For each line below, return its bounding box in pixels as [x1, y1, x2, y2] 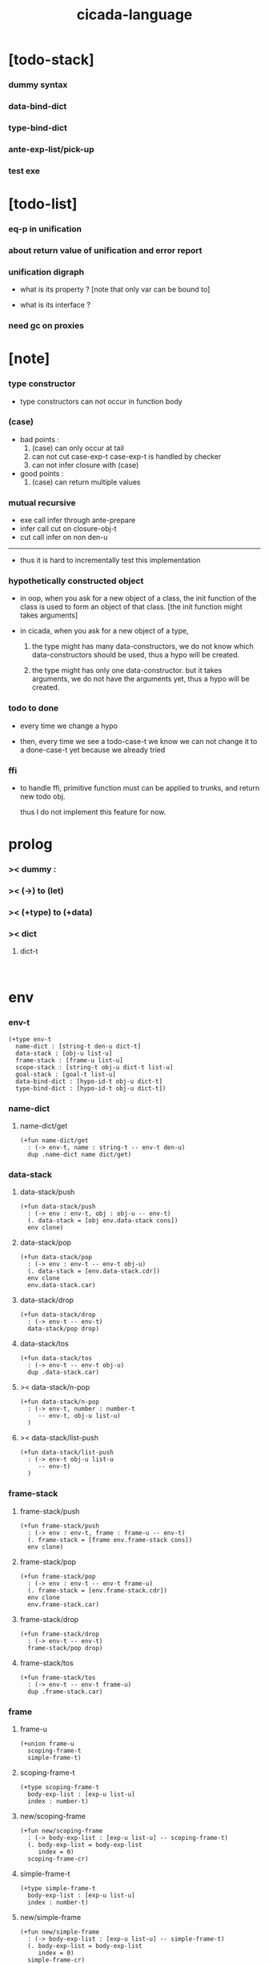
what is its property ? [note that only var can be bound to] [19, 284, 211, 294]
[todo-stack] [8, 50, 94, 69]
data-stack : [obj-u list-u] [15, 1049, 113, 1057]
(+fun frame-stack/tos [19, 1673, 96, 1681]
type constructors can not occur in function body [19, 396, 183, 406]
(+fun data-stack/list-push [19, 1448, 114, 1457]
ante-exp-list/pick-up [8, 143, 94, 155]
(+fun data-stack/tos [19, 1354, 92, 1362]
